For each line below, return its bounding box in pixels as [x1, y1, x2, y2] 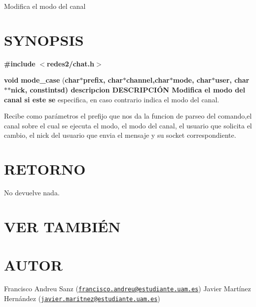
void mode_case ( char [4, 75, 80, 85]
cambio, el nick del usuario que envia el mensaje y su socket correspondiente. [4, 130, 236, 140]
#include [4, 58, 36, 68]
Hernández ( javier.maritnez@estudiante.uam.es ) [4, 293, 160, 303]
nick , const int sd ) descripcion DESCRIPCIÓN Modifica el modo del [11, 84, 246, 94]
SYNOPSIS [4, 30, 84, 50]
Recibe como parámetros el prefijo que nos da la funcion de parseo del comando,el [4, 111, 252, 121]
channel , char [126, 75, 170, 85]
